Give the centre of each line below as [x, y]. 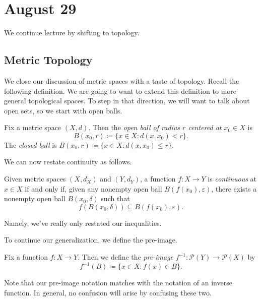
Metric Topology [48, 60]
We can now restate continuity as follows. [68, 162]
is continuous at [232, 179]
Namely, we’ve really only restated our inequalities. [83, 223]
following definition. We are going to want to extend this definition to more [120, 91]
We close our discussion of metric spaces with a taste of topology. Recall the [122, 80]
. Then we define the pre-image [126, 257]
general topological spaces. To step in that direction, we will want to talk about [127, 101]
